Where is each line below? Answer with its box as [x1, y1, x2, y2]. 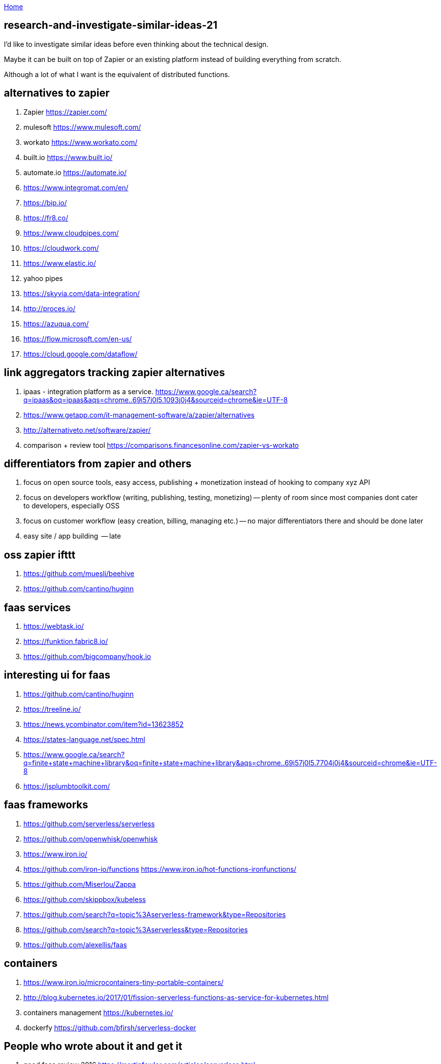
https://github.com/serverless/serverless [23, 819, 155, 828]
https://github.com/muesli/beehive [23, 569, 135, 578]
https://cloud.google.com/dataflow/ [23, 349, 138, 358]
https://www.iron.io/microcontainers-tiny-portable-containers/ [23, 978, 224, 986]
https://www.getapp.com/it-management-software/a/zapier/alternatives [23, 410, 255, 419]
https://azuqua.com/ [23, 319, 89, 328]
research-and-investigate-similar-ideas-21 [4, 19, 218, 32]
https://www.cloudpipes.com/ [23, 228, 119, 237]
